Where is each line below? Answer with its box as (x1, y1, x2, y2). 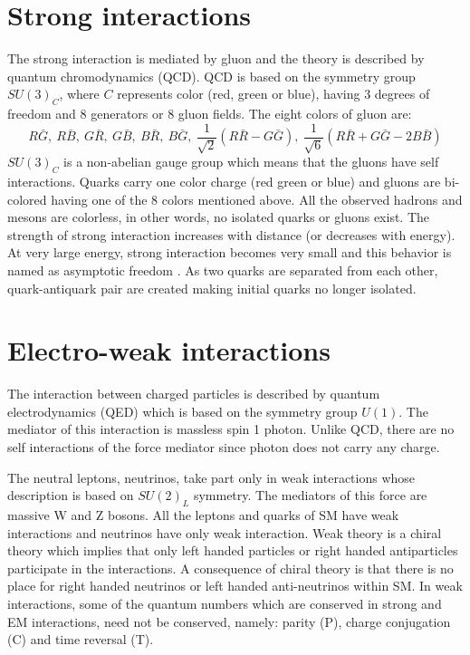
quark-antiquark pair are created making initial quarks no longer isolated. (7, 278, 417, 297)
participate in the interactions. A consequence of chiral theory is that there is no (7, 558, 454, 577)
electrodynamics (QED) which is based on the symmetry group (7, 401, 358, 420)
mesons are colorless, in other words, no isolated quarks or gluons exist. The (7, 207, 430, 226)
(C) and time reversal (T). (7, 630, 154, 649)
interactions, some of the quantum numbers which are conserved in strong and (7, 593, 442, 612)
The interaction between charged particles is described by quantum (7, 384, 380, 403)
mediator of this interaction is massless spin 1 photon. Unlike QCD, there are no (7, 419, 455, 438)
